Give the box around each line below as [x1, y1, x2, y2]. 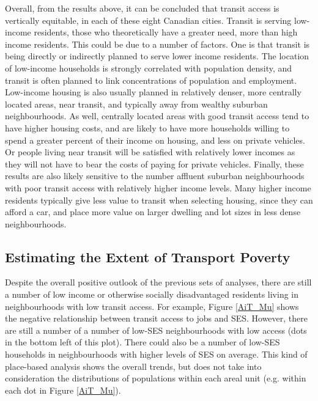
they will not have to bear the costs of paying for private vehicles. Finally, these [5, 157, 304, 170]
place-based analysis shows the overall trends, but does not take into [5, 359, 262, 372]
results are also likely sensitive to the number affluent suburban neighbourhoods [5, 169, 305, 182]
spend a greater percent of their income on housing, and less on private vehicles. [5, 133, 305, 146]
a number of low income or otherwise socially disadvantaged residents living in [5, 288, 299, 301]
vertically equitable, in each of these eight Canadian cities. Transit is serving [5, 13, 292, 26]
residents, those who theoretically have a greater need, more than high [34, 26, 298, 39]
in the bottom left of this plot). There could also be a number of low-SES [5, 336, 280, 348]
